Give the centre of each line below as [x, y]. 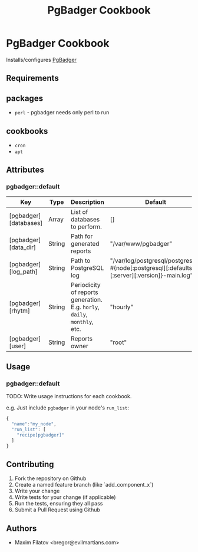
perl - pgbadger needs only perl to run [62, 113]
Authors [22, 528]
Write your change [37, 491]
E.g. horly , [85, 307]
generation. [86, 299]
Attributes [25, 170]
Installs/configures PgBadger [41, 60]
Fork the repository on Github [50, 478]
